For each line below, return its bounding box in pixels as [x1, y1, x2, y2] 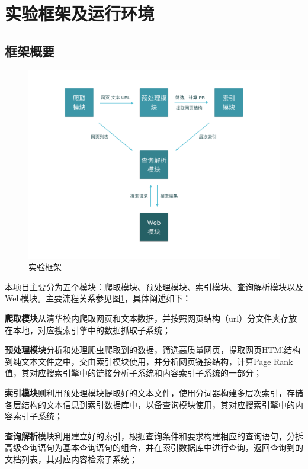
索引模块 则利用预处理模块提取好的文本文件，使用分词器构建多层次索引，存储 [5, 386, 303, 399]
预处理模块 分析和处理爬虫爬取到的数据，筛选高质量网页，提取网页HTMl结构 [5, 343, 301, 356]
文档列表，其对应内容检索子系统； [5, 452, 137, 465]
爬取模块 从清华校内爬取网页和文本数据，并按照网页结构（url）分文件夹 [5, 311, 281, 324]
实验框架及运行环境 [5, 1, 155, 25]
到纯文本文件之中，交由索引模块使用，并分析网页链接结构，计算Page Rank [5, 355, 293, 367]
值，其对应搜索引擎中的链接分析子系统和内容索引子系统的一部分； [5, 367, 262, 379]
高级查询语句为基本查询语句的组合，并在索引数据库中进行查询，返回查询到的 [5, 441, 303, 454]
